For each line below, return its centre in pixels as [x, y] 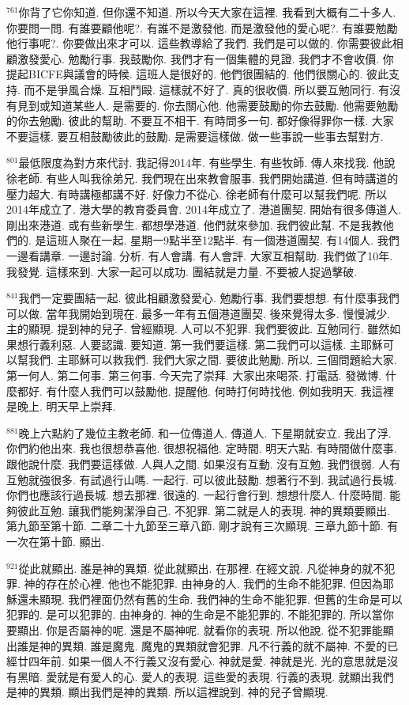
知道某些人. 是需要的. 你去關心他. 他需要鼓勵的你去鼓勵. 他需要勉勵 [224, 105]
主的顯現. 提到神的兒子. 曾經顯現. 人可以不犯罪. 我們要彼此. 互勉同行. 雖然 [198, 329]
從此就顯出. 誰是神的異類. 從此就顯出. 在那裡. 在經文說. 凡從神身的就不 [201, 568]
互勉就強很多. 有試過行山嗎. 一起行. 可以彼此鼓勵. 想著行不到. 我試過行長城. [202, 479]
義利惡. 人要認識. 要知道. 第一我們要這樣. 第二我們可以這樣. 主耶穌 [211, 344]
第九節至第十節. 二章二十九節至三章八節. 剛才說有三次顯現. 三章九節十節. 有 [203, 526]
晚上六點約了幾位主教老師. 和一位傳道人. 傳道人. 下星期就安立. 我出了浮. [205, 432]
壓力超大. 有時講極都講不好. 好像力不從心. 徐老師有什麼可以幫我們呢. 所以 [197, 193]
